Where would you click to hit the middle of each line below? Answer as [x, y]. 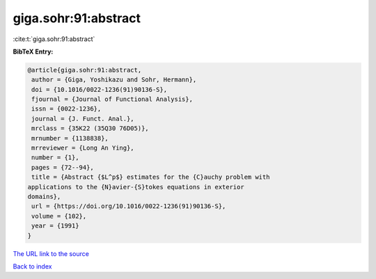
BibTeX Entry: [33, 51]
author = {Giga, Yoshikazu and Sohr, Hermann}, [114, 80]
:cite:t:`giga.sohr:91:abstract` [54, 39]
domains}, [44, 197]
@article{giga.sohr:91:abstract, [85, 70]
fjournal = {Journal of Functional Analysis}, [112, 99]
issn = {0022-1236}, [66, 109]
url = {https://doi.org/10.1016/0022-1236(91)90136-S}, [129, 206]
